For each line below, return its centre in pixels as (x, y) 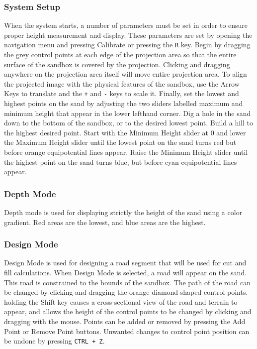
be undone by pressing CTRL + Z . (54, 341)
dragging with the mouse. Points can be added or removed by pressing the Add (125, 321)
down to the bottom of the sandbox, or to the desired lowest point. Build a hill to (129, 123)
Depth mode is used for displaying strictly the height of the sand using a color (123, 212)
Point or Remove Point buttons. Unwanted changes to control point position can (127, 331)
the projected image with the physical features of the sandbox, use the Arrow (122, 83)
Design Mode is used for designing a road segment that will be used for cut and (125, 263)
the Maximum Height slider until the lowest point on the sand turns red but (120, 142)
